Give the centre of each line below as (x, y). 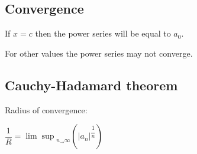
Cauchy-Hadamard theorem (91, 85)
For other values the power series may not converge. (99, 53)
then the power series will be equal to (103, 33)
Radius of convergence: (46, 109)
